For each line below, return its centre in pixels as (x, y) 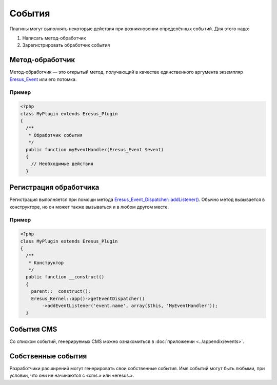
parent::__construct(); (61, 291)
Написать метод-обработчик (54, 38)
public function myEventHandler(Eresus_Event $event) (95, 149)
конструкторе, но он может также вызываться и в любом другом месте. (89, 207)
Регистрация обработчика (54, 187)
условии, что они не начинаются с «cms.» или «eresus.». (72, 376)
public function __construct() (65, 277)
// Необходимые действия (62, 164)
